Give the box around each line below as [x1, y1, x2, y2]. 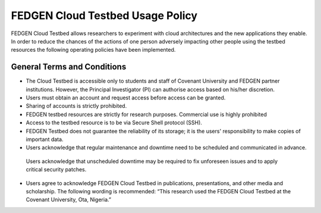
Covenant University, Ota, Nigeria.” [26, 196, 111, 203]
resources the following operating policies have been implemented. [11, 46, 176, 54]
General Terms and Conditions [11, 62, 127, 72]
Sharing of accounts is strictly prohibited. [26, 102, 127, 109]
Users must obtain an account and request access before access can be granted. [26, 94, 226, 101]
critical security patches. [26, 166, 87, 173]
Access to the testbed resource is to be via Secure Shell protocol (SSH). [26, 119, 202, 126]
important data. [26, 136, 64, 143]
